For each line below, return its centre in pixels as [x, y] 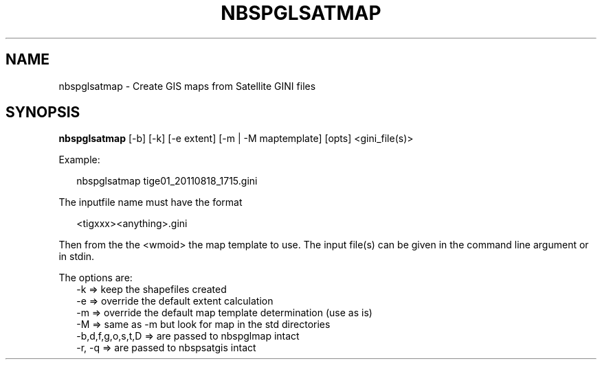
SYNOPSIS [43, 113]
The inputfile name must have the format [150, 202]
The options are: [96, 278]
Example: [79, 160]
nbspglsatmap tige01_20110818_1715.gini [167, 181]
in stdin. [77, 257]
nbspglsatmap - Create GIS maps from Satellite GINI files [187, 86]
